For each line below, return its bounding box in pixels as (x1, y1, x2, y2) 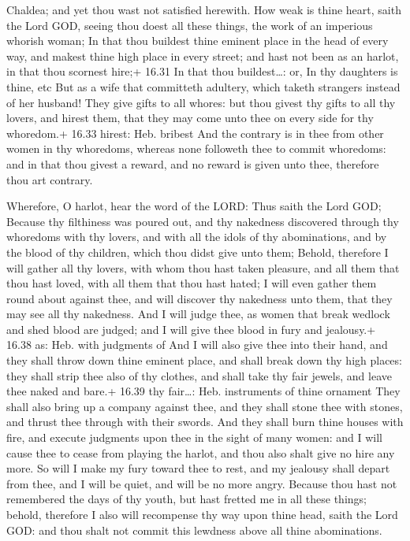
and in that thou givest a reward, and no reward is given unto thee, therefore (6, 155, 379, 172)
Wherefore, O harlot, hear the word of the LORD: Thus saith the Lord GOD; (6, 198, 382, 214)
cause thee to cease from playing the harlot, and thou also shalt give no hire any (6, 444, 395, 461)
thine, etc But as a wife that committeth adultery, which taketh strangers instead (6, 78, 401, 94)
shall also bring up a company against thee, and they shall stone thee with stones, (6, 398, 403, 414)
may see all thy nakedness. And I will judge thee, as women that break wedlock (6, 306, 390, 322)
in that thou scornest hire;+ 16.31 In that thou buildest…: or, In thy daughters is (6, 63, 398, 80)
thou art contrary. (6, 171, 93, 187)
